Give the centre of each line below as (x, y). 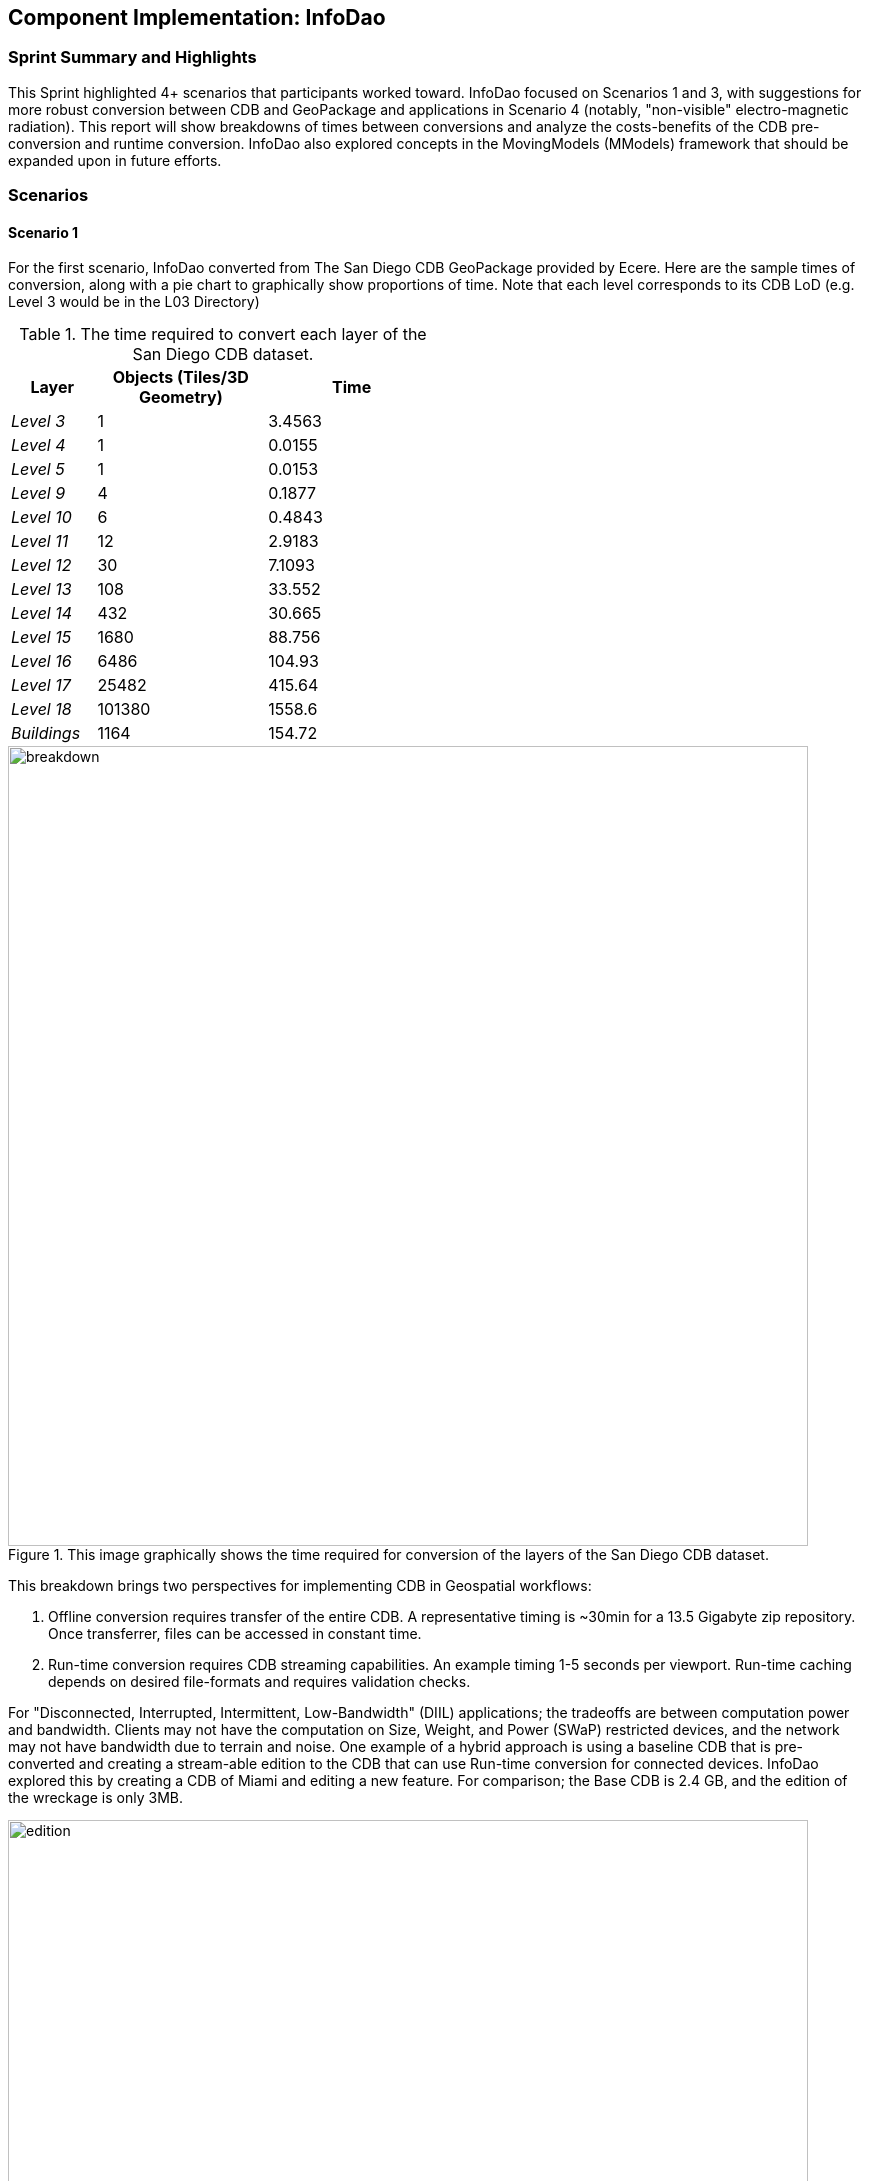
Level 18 (41, 709)
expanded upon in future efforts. (115, 160)
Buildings (46, 733)
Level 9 (38, 493)
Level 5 (38, 469)
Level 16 (41, 661)
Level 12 (41, 565)
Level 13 (41, 589)
